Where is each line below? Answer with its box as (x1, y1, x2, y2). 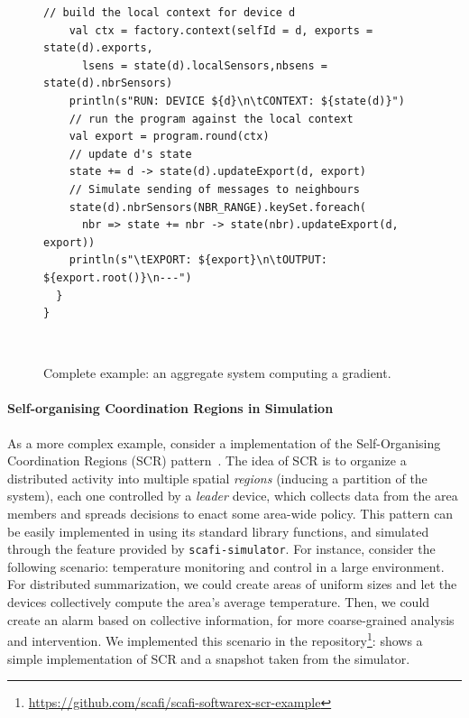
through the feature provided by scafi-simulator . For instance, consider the (7, 539, 436, 558)
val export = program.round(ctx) (69, 130, 270, 143)
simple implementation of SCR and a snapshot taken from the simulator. (7, 649, 410, 667)
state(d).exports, (43, 41, 153, 55)
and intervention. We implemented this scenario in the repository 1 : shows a (7, 629, 423, 649)
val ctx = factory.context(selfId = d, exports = (69, 23, 373, 37)
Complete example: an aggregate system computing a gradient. (43, 364, 391, 382)
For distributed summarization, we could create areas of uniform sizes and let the (7, 575, 457, 594)
